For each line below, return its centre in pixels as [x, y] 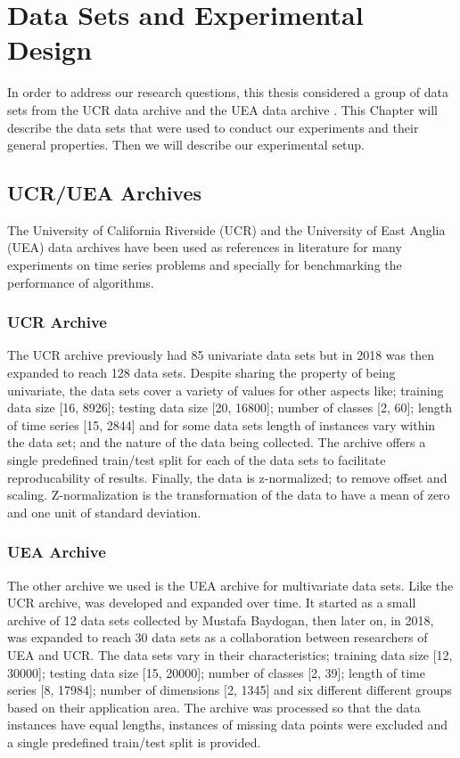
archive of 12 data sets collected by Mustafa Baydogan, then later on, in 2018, [221, 619]
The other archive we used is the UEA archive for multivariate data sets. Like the [230, 585]
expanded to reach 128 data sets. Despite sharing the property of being [201, 373]
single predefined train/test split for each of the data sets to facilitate [197, 460]
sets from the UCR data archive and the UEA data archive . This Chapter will [222, 109]
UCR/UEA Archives [105, 193]
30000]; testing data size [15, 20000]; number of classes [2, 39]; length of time [216, 672]
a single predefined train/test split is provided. [134, 742]
